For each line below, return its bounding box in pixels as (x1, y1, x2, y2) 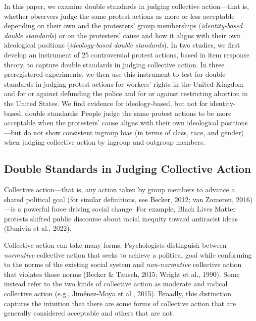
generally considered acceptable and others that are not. (4, 308, 174, 318)
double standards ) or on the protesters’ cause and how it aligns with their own (4, 30, 241, 40)
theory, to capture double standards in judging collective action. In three (4, 59, 225, 69)
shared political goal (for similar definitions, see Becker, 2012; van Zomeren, (4, 194, 234, 204)
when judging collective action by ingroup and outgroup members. (4, 137, 205, 147)
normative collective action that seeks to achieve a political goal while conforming (4, 249, 252, 260)
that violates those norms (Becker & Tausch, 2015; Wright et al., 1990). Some (4, 268, 240, 279)
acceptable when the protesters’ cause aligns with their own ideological (4, 117, 219, 128)
